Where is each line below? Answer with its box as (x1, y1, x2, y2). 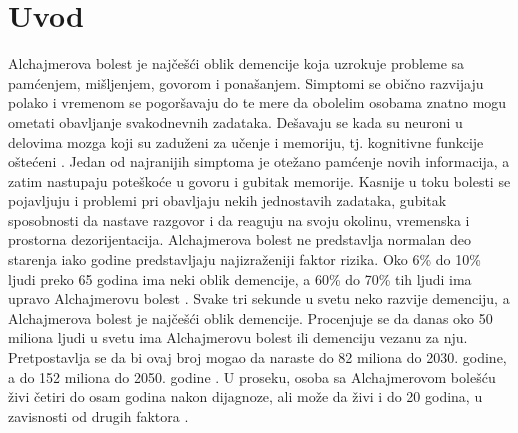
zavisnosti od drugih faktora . (8, 405, 189, 426)
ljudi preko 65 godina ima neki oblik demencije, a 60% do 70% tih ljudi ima (8, 268, 472, 289)
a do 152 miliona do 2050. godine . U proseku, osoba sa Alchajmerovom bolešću (8, 366, 496, 387)
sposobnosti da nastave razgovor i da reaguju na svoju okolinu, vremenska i (8, 209, 470, 230)
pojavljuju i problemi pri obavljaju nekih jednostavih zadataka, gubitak (8, 190, 447, 211)
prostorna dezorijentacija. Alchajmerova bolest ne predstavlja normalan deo (8, 229, 471, 250)
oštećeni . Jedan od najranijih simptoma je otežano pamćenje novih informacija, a (8, 151, 510, 172)
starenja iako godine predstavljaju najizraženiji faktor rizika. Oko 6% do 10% (8, 249, 481, 270)
